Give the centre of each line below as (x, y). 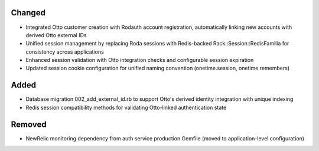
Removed (29, 124)
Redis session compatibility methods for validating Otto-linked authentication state (126, 107)
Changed (28, 13)
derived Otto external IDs (56, 35)
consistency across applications (65, 52)
